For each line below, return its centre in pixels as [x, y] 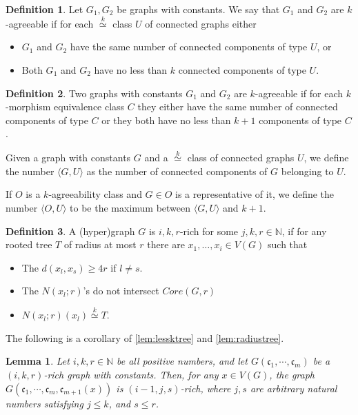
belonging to [307, 171]
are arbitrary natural [294, 388]
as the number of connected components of [177, 171]
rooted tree [29, 244]
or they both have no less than [166, 120]
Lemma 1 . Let [38, 361]
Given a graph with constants [68, 158]
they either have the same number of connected [238, 107]
